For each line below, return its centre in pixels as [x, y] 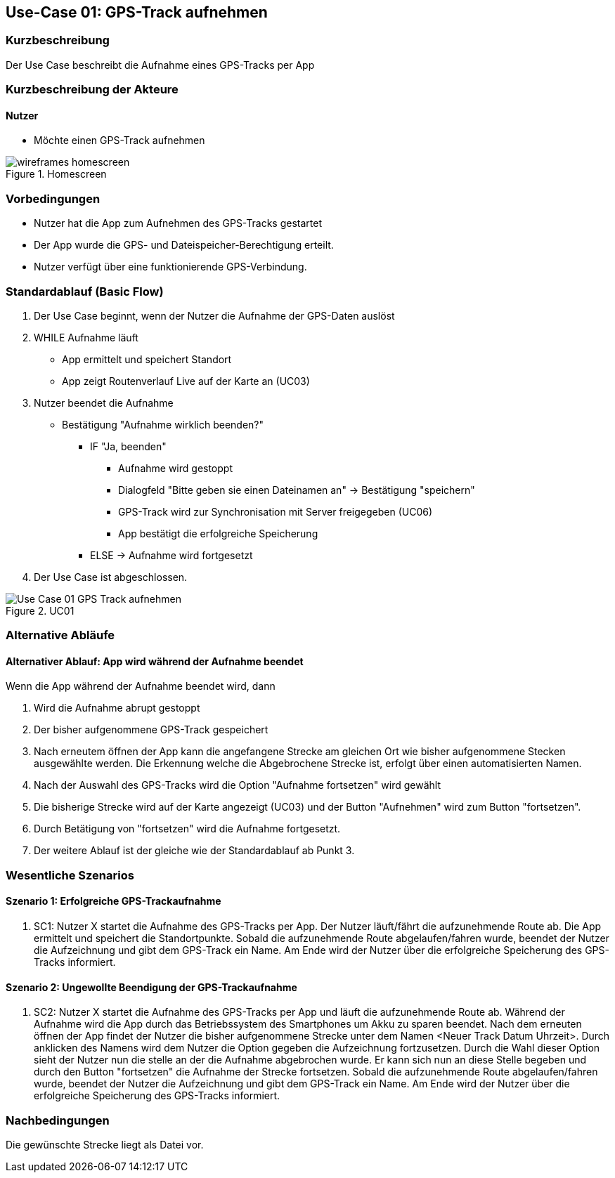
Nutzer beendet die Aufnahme [104, 403]
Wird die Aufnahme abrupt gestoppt [117, 708]
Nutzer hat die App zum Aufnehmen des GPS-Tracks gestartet [178, 223]
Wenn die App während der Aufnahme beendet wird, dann [141, 686]
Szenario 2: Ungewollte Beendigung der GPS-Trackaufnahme [151, 987]
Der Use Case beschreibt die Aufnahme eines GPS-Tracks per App [160, 65]
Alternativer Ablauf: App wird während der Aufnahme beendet [155, 661]
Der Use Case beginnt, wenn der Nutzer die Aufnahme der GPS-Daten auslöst [214, 315]
